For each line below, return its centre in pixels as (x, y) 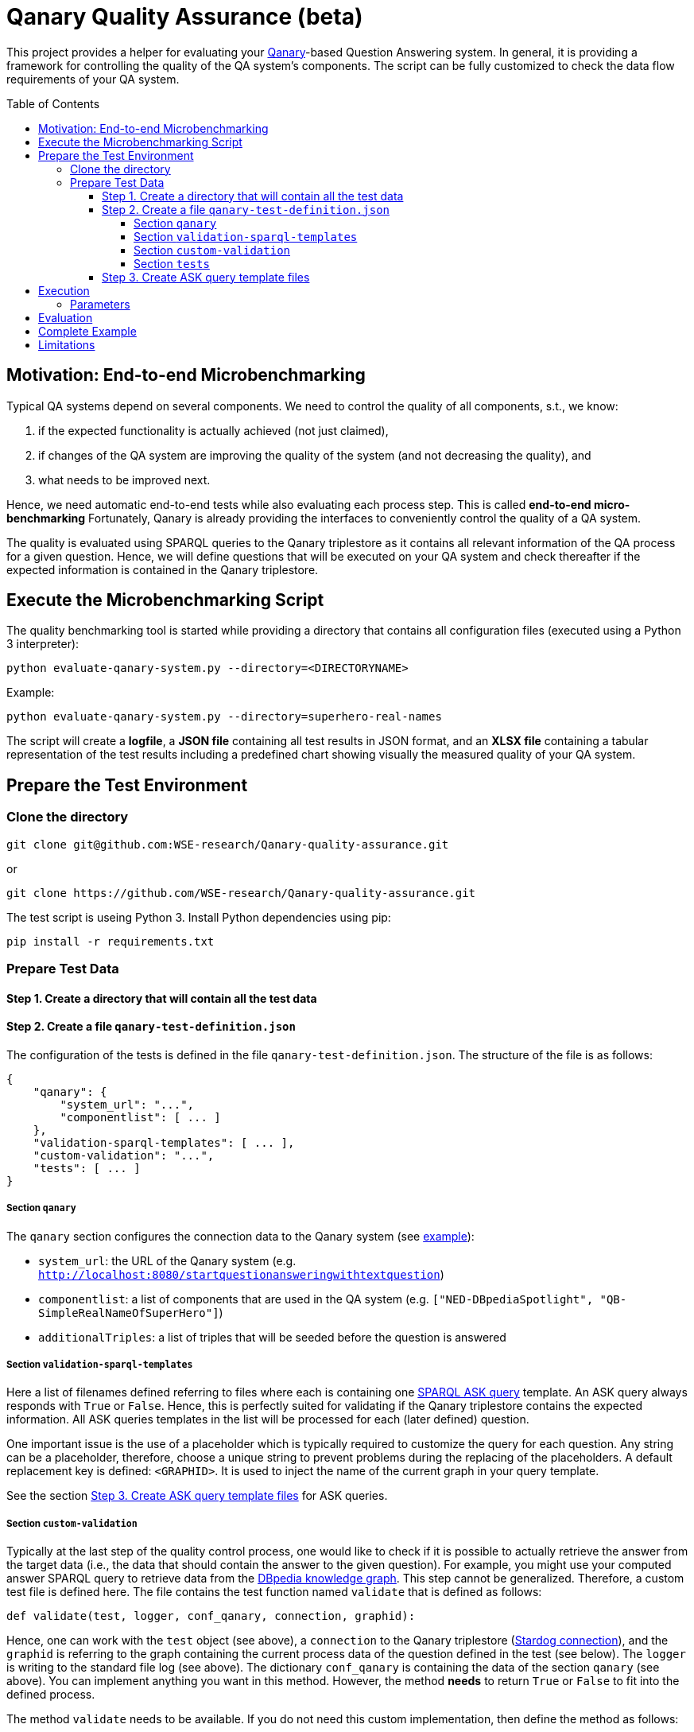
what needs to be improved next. (124, 480)
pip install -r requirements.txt (110, 941)
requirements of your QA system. (93, 79)
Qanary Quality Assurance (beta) (185, 17)
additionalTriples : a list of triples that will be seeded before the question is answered (272, 1337)
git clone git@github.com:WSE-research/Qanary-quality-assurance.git (228, 844)
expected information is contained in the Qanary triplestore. (163, 569)
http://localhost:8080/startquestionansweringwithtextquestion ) (241, 1274)
